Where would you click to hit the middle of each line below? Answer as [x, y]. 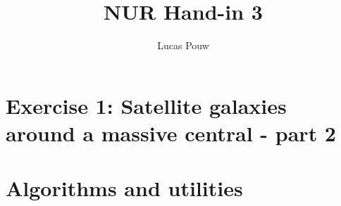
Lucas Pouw [183, 45]
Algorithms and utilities [124, 188]
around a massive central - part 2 [171, 133]
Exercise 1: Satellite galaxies [146, 105]
